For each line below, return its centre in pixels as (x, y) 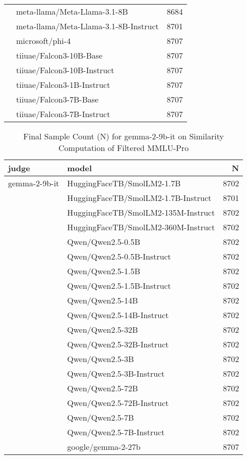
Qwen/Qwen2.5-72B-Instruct (118, 403)
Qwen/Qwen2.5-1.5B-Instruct (119, 286)
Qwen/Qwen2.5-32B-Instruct (118, 344)
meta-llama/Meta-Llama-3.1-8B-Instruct (87, 26)
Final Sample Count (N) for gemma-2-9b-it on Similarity (124, 136)
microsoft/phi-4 (44, 41)
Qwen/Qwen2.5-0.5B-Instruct (119, 256)
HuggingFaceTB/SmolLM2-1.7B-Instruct (139, 198)
